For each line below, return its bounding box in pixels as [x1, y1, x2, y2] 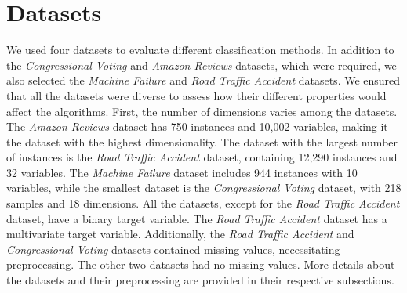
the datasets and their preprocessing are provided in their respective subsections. [6, 272, 394, 288]
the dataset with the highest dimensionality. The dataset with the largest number [6, 133, 398, 150]
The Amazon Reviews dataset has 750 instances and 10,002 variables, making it [6, 118, 388, 135]
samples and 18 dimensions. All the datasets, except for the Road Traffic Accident [6, 195, 400, 212]
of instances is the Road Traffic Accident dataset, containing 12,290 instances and [6, 149, 398, 165]
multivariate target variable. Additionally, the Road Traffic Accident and [6, 226, 354, 242]
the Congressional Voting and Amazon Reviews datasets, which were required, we [6, 56, 397, 73]
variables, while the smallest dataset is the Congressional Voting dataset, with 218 [6, 179, 402, 196]
